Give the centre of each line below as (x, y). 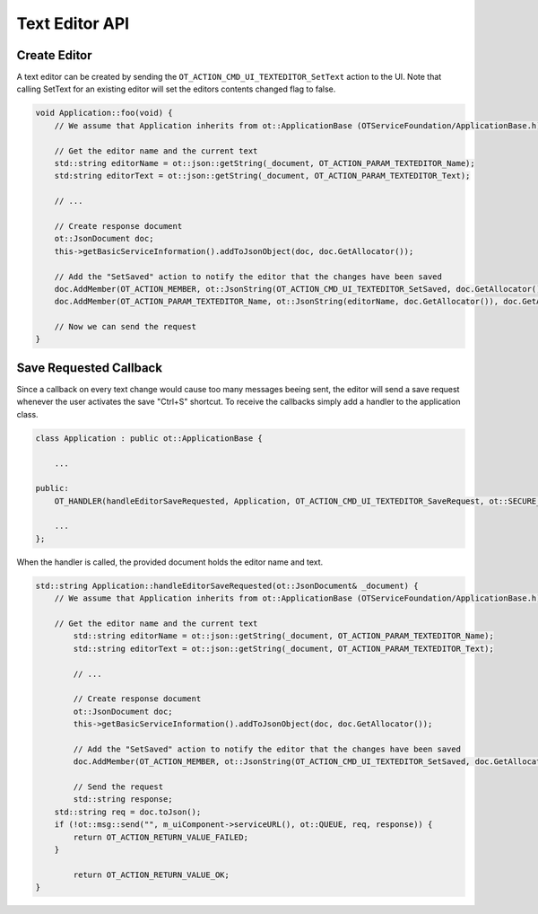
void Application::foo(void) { (104, 113)
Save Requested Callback (90, 368)
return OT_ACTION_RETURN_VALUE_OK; (152, 874)
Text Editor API (73, 23)
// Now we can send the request (126, 327)
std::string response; (123, 800)
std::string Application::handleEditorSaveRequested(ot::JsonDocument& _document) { (227, 585)
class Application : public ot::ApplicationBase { (149, 438)
